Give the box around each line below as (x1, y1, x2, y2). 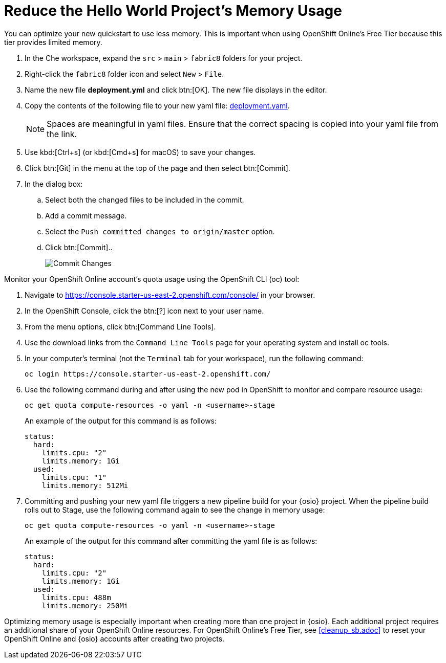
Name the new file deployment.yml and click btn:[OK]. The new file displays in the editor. (25, 85, 327, 94)
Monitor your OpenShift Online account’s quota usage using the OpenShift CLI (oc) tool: (4, 274, 300, 283)
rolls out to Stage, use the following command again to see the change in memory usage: (25, 505, 325, 514)
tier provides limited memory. (4, 37, 102, 47)
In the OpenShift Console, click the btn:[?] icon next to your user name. (25, 306, 264, 315)
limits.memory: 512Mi (41, 481, 129, 490)
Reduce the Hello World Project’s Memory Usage (4, 2, 342, 19)
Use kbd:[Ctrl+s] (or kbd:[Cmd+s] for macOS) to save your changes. (25, 147, 256, 157)
